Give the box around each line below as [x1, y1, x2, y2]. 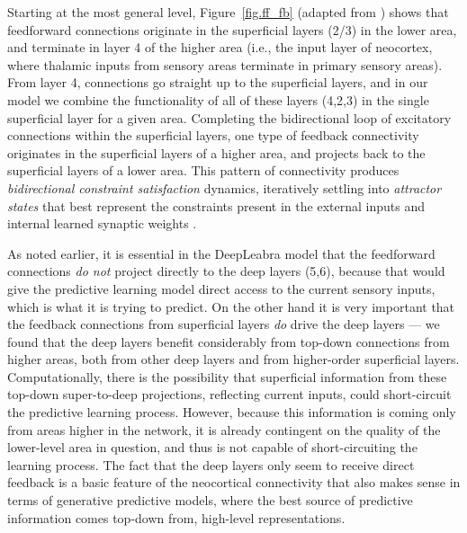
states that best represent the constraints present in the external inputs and [7, 196, 425, 215]
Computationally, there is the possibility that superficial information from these [7, 367, 447, 386]
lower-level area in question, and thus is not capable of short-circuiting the [7, 438, 418, 457]
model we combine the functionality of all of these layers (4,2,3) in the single [7, 90, 429, 109]
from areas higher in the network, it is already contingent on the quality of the [7, 420, 441, 439]
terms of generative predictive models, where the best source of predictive [7, 491, 413, 510]
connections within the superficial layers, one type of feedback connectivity [7, 126, 419, 145]
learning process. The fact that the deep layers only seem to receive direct [7, 455, 415, 474]
